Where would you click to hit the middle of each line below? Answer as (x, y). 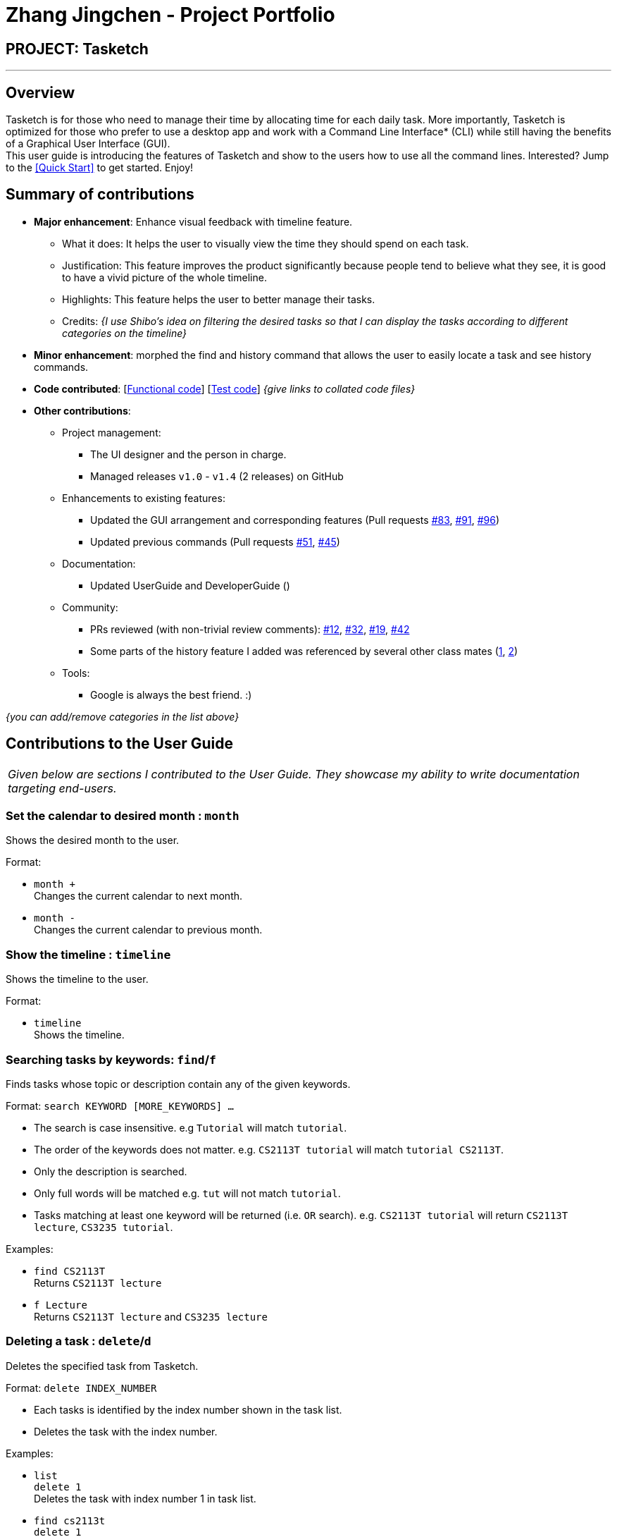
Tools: (76, 673)
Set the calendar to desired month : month (123, 816)
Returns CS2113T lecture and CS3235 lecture (151, 1316)
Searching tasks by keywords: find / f (111, 1059)
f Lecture (61, 1305)
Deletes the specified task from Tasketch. (102, 1366)
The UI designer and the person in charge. (188, 454)
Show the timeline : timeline (88, 954)
